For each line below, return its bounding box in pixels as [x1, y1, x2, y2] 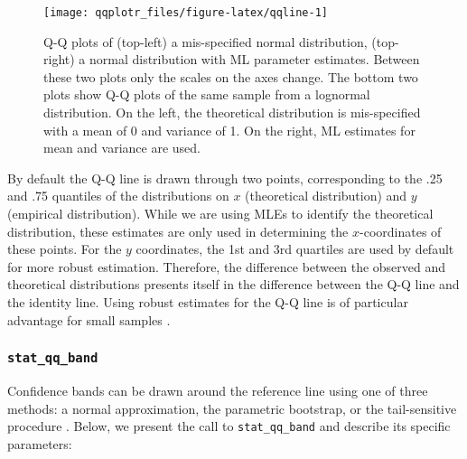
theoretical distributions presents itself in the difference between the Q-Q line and [7, 275, 460, 294]
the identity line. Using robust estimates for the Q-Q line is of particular [7, 292, 408, 311]
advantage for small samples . [7, 310, 171, 329]
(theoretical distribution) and [245, 186, 407, 205]
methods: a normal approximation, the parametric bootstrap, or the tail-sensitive [7, 398, 457, 417]
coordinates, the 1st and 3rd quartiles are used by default [135, 239, 454, 258]
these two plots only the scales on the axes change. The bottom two [43, 67, 418, 86]
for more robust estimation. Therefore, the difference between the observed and [7, 257, 446, 276]
